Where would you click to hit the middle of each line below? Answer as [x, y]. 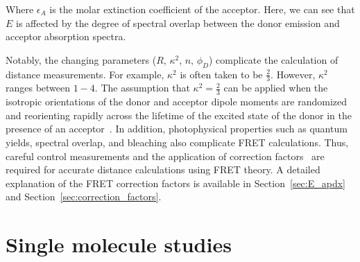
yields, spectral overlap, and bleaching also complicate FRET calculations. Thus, [177, 142]
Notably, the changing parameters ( [81, 59]
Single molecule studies [119, 244]
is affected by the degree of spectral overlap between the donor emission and [178, 23]
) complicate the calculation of [273, 59]
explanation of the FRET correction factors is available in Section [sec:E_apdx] [175, 183]
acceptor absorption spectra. [66, 36]
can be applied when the [276, 88]
